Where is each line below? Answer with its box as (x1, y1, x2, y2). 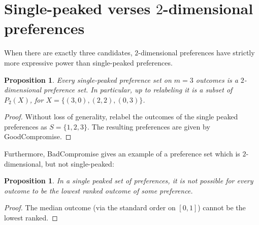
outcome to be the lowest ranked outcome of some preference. (4, 185, 193, 196)
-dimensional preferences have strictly (138, 47, 255, 58)
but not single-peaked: (45, 158, 114, 169)
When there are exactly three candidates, (4, 47, 133, 58)
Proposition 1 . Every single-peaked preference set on (4, 74, 172, 85)
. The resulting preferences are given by (87, 121, 210, 132)
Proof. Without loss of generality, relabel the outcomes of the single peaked (4, 111, 238, 122)
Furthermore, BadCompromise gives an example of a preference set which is (4, 148, 240, 159)
